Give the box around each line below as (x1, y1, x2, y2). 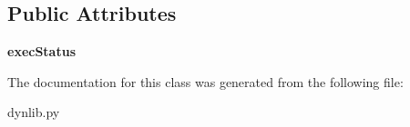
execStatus (7, 42, 76, 61)
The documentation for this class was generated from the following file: (7, 72, 404, 91)
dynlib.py (7, 103, 60, 122)
